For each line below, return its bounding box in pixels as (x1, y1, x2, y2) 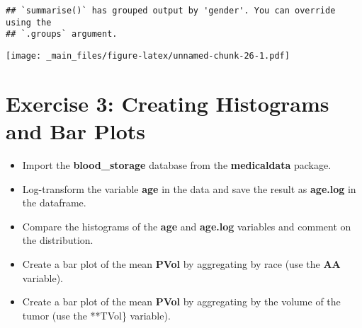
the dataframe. (22, 195, 86, 210)
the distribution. (22, 233, 94, 247)
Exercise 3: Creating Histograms (6, 88, 329, 117)
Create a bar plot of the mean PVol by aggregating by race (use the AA (22, 256, 341, 271)
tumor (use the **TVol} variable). (22, 307, 171, 322)
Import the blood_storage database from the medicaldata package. (22, 157, 332, 172)
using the (6, 17, 52, 28)
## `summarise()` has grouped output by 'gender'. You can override (6, 6, 336, 16)
